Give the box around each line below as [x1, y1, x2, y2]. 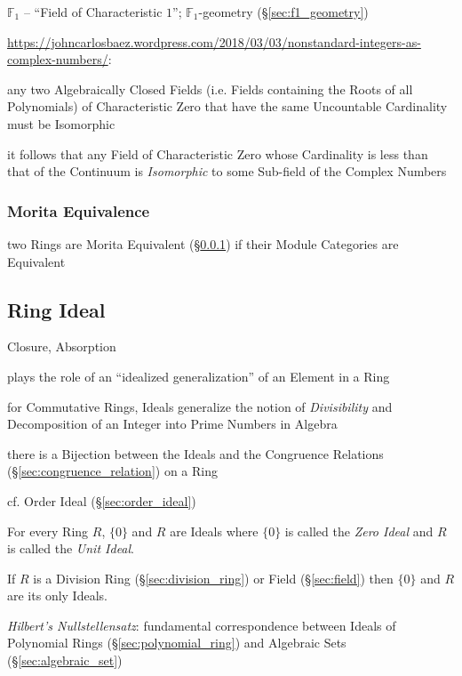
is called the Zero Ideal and [284, 521, 434, 540]
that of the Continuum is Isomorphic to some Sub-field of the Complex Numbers [7, 162, 447, 181]
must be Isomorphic [7, 114, 115, 133]
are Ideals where [170, 521, 259, 540]
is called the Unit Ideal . [7, 539, 134, 558]
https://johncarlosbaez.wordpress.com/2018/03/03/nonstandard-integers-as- [7, 32, 421, 51]
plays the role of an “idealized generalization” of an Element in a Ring [7, 366, 390, 385]
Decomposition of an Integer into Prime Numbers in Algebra [7, 414, 338, 433]
